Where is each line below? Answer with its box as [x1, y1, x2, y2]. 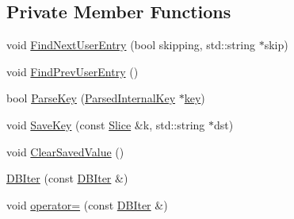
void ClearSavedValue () [6, 143, 124, 159]
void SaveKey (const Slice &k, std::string [6, 116, 205, 133]
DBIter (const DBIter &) [6, 170, 128, 186]
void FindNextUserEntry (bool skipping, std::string [6, 36, 255, 53]
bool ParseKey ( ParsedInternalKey [6, 90, 176, 106]
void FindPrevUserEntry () [6, 63, 139, 79]
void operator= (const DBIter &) [6, 196, 168, 213]
